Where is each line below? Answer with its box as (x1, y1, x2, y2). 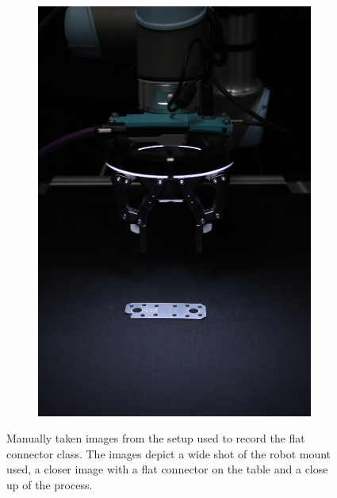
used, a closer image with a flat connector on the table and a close (6, 461, 328, 477)
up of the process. (6, 476, 93, 492)
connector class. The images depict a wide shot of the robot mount (6, 445, 331, 462)
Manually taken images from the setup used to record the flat (6, 430, 305, 446)
